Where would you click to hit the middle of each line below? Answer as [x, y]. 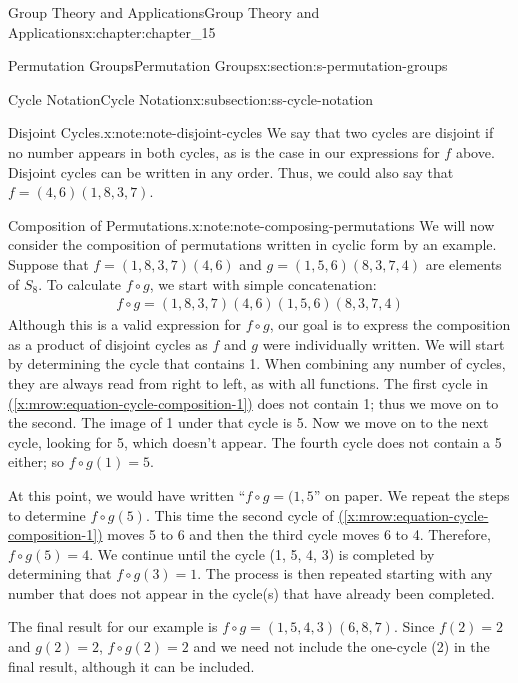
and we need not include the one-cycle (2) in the [341, 646]
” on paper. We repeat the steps [411, 494]
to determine [47, 514]
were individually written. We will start [383, 343]
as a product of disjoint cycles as [108, 343]
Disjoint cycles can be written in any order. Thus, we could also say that [231, 171]
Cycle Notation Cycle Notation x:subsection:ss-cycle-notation [191, 98]
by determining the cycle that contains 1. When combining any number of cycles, [257, 363]
